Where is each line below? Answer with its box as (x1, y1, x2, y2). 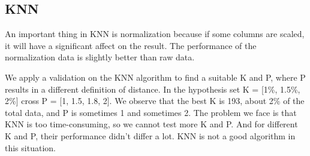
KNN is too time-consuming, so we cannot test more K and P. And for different (5, 118, 298, 130)
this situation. (5, 141, 56, 154)
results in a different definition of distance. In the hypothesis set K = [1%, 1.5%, (5, 82, 300, 95)
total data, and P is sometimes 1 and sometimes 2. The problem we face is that (5, 106, 297, 118)
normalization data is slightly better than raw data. (5, 51, 195, 63)
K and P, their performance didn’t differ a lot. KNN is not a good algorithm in (5, 129, 296, 142)
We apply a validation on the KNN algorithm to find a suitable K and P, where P (5, 71, 306, 83)
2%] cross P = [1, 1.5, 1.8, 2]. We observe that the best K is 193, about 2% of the (5, 94, 305, 107)
